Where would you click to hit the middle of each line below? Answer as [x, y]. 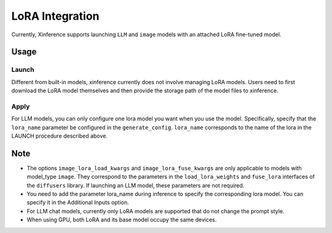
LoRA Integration [55, 16]
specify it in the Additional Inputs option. [78, 202]
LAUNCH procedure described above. [59, 136]
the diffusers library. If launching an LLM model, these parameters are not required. [136, 185]
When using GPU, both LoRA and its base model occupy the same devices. [122, 220]
